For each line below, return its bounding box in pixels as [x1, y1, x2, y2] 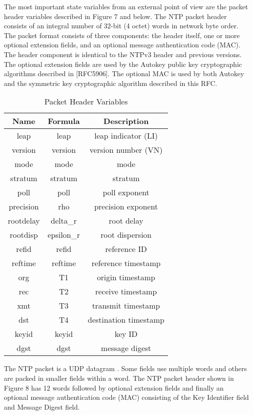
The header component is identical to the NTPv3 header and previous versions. [4, 49, 242, 59]
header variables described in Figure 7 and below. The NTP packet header [4, 11, 227, 21]
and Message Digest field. [4, 401, 80, 412]
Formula [47, 115, 80, 127]
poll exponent [103, 187, 149, 198]
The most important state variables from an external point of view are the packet [4, 1, 248, 11]
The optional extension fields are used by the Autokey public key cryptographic [4, 59, 242, 69]
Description [103, 115, 149, 127]
